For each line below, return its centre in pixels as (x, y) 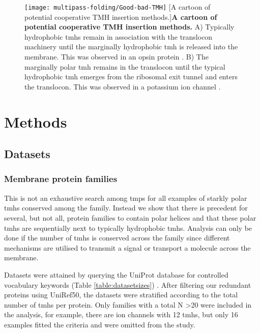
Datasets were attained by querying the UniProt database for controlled (116, 274)
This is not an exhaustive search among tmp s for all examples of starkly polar (126, 198)
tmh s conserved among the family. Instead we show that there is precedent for (126, 208)
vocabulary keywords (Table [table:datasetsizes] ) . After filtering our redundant (128, 284)
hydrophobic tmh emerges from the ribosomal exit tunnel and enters (131, 77)
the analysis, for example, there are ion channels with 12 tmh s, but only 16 (121, 314)
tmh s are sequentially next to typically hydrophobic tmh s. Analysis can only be (128, 228)
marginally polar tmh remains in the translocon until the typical (125, 66)
